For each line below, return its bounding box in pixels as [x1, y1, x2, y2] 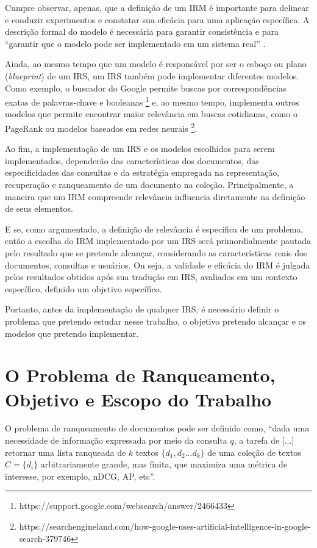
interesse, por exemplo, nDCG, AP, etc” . [5, 469, 155, 482]
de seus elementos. [5, 202, 73, 215]
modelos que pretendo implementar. [5, 326, 139, 339]
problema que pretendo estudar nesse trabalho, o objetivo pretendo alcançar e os [5, 314, 307, 327]
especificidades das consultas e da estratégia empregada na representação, [5, 166, 280, 179]
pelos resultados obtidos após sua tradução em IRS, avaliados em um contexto [5, 270, 297, 283]
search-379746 [19, 532, 71, 544]
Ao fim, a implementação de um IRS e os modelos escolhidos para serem [5, 142, 275, 155]
